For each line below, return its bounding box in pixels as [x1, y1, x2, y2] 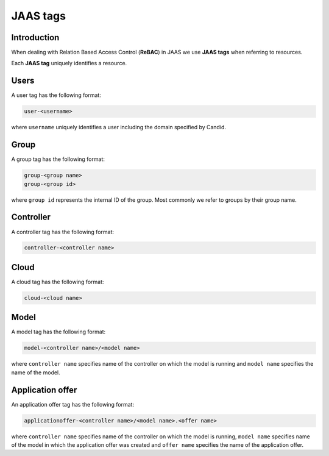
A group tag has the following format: [11, 155, 105, 163]
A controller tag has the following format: [11, 228, 115, 235]
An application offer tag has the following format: [11, 401, 134, 408]
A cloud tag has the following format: [11, 278, 104, 285]
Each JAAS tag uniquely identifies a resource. [11, 60, 127, 67]
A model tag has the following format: [11, 328, 106, 335]
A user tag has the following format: [11, 91, 102, 99]
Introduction [11, 32, 60, 43]
